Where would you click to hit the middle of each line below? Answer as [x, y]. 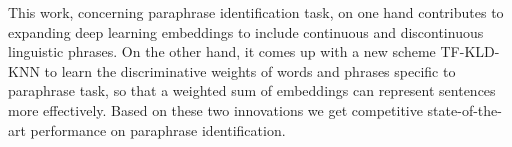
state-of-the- [464, 109]
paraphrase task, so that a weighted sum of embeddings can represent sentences [252, 90]
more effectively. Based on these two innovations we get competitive [215, 109]
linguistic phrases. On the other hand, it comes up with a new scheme [222, 51]
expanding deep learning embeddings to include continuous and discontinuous [246, 31]
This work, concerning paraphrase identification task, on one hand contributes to [256, 12]
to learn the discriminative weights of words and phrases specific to [250, 70]
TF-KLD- [470, 51]
